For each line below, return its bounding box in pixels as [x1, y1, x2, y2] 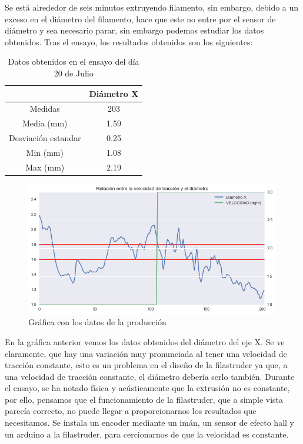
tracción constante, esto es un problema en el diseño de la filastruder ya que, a [5, 359, 288, 371]
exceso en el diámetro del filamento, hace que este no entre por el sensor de [5, 12, 276, 25]
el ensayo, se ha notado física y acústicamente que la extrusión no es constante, [5, 382, 290, 394]
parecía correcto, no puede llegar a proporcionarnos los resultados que [5, 405, 257, 417]
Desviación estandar [9, 132, 81, 144]
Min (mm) [26, 146, 64, 158]
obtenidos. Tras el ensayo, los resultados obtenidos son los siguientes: [5, 35, 253, 48]
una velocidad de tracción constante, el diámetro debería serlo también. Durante [5, 370, 295, 382]
